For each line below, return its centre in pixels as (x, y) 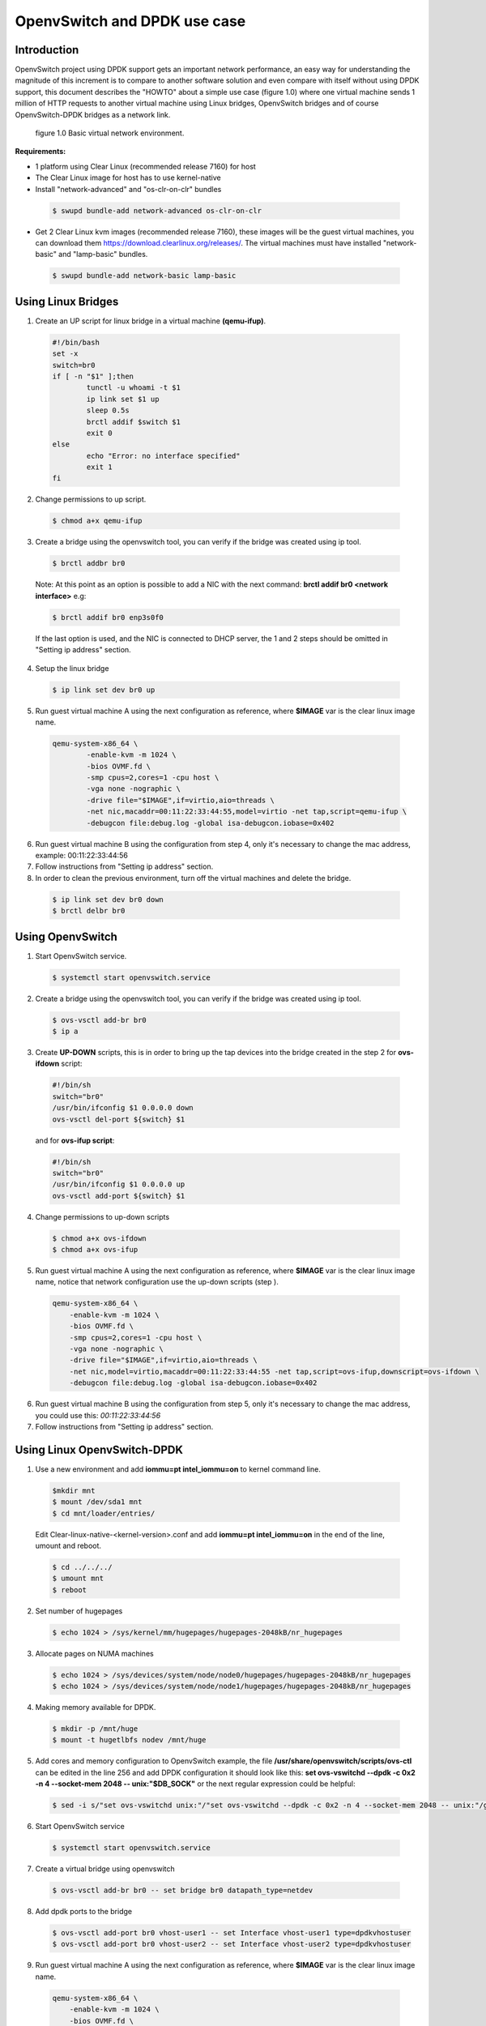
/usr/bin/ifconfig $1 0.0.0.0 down (123, 1108)
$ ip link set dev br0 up (104, 690)
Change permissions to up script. (91, 499)
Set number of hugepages (79, 1611)
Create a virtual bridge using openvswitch (105, 1869)
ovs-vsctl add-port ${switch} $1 (119, 1196)
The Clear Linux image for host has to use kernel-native (128, 177)
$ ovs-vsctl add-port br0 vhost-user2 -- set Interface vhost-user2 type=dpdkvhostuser (232, 1944)
